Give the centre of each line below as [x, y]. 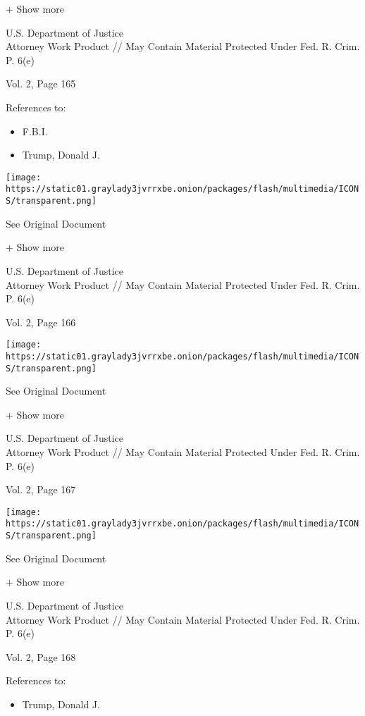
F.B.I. [35, 131]
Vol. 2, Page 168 [41, 656]
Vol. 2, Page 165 [41, 84]
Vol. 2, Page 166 [41, 322]
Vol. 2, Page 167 [41, 489]
